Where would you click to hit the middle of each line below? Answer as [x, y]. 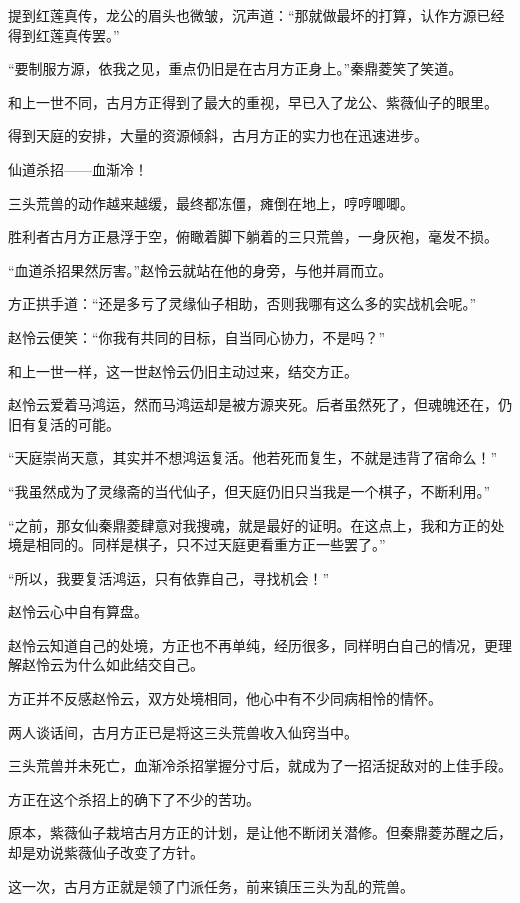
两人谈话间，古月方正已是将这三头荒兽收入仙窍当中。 [183, 731]
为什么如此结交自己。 [133, 664]
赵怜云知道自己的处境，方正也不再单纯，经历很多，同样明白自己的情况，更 [253, 644]
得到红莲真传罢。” [64, 34]
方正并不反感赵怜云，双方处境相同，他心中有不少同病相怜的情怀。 [225, 698]
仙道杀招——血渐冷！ [78, 168]
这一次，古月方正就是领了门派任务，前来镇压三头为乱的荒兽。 [211, 885]
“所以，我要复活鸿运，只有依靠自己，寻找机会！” [169, 577]
